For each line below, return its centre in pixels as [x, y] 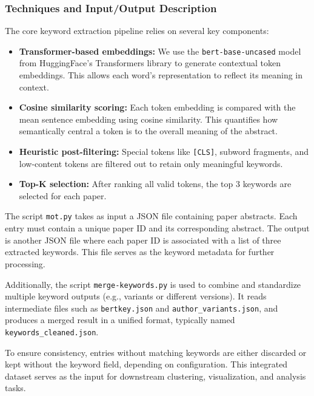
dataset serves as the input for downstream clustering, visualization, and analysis [155, 376]
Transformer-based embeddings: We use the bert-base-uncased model [160, 51]
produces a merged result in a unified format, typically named [120, 320]
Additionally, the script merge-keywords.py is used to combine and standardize [153, 284]
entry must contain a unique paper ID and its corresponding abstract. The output [157, 228]
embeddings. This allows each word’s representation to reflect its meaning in [161, 75]
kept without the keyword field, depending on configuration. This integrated [146, 364]
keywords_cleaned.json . [52, 332]
